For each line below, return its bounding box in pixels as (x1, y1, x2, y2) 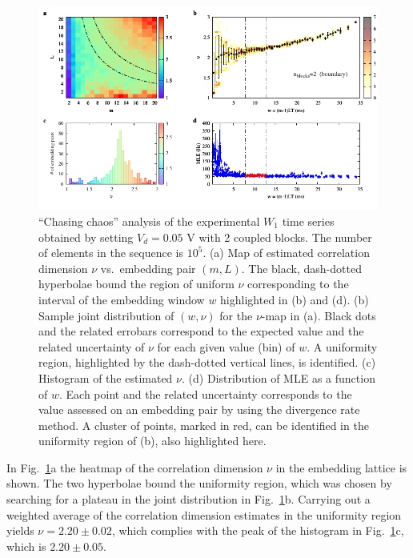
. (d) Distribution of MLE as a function (181, 369, 375, 386)
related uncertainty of (38, 338, 145, 355)
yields (6, 522, 34, 539)
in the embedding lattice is (275, 459, 407, 476)
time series (282, 212, 335, 229)
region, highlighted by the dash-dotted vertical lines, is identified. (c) (38, 354, 376, 371)
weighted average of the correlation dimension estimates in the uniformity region (6, 506, 402, 523)
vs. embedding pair (100, 259, 196, 276)
